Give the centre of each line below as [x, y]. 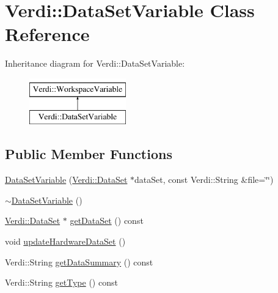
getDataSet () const [107, 221]
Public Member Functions [89, 154]
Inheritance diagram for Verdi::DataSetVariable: [95, 63]
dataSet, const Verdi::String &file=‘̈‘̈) [204, 180]
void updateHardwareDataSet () [65, 241]
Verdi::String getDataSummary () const [79, 261]
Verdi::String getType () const [61, 282]
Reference [47, 34]
